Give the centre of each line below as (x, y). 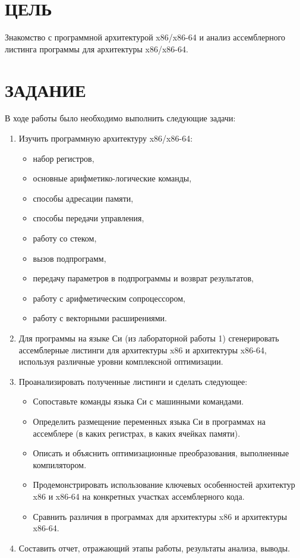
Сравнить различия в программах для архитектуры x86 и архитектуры (160, 516)
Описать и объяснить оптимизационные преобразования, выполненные (161, 453)
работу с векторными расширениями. (100, 318)
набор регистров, (64, 158)
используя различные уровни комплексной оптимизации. (121, 361)
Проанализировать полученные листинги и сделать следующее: (133, 381)
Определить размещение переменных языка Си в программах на (149, 421)
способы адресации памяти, (83, 198)
